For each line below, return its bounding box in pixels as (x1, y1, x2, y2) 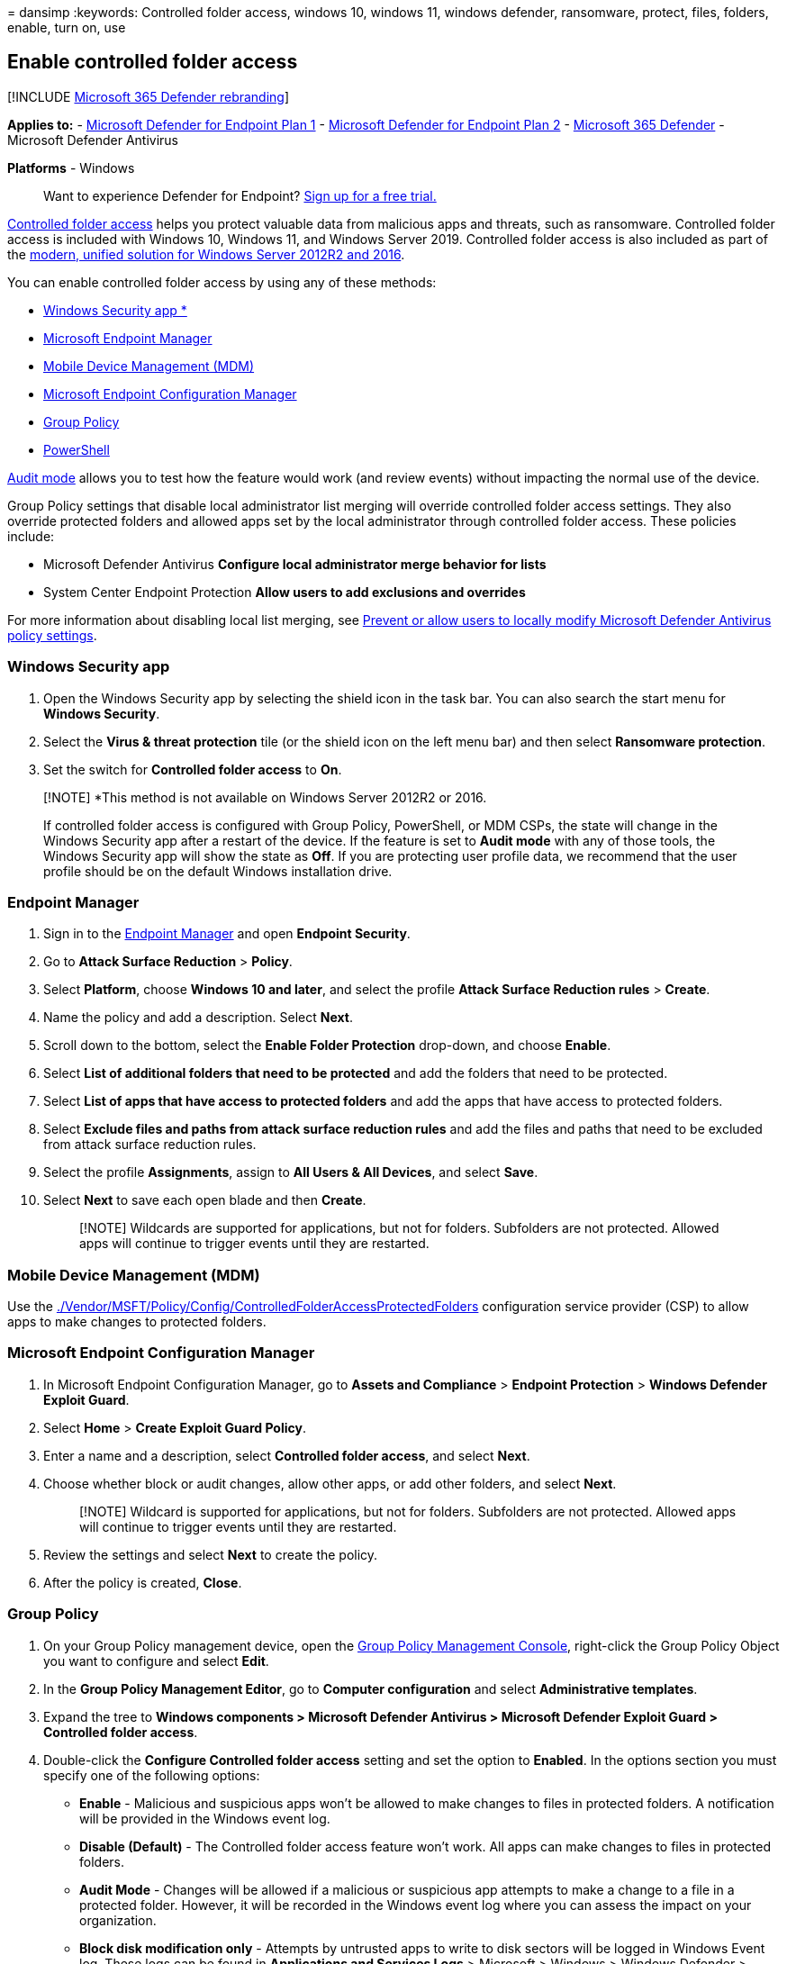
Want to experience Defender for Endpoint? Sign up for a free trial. (43, 187, 437, 204)
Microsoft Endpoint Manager (43, 330, 213, 346)
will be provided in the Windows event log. (79, 1810, 330, 1826)
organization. (79, 1912, 157, 1928)
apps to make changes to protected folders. (7, 1314, 267, 1330)
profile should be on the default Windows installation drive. (43, 863, 393, 879)
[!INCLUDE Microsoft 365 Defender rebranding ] (7, 88, 290, 104)
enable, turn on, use (7, 20, 126, 35)
